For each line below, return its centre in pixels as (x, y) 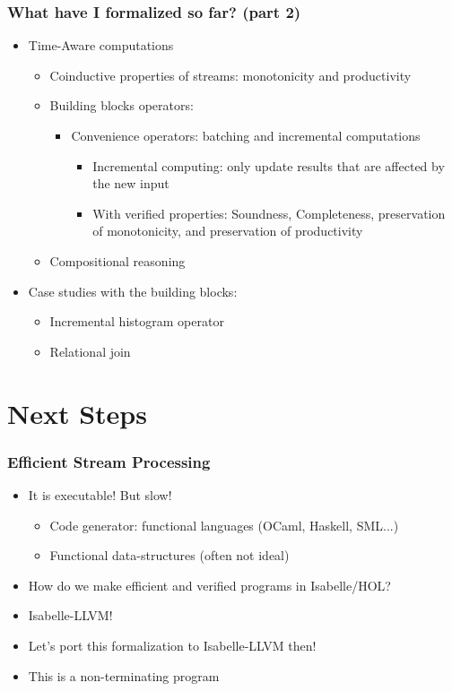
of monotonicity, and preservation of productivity (228, 231)
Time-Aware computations (101, 45)
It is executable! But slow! (100, 494)
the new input (131, 183)
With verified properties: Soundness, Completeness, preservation (269, 213)
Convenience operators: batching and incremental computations (246, 135)
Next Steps (77, 413)
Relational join (90, 351)
